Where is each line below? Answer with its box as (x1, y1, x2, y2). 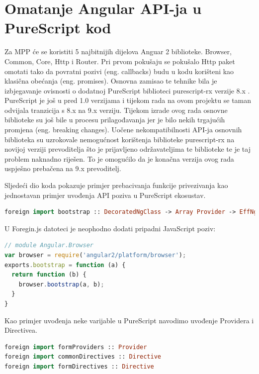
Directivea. (4, 325, 37, 335)
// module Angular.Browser (4, 242, 93, 249)
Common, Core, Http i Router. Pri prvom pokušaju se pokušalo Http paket (4, 56, 235, 66)
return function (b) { (11, 271, 86, 279)
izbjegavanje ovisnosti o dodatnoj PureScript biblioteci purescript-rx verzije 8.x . (4, 85, 250, 95)
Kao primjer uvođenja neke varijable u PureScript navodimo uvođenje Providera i (4, 315, 254, 325)
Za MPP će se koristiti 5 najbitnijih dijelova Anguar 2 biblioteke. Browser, (4, 46, 232, 57)
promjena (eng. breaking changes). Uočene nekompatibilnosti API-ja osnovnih (4, 124, 242, 135)
